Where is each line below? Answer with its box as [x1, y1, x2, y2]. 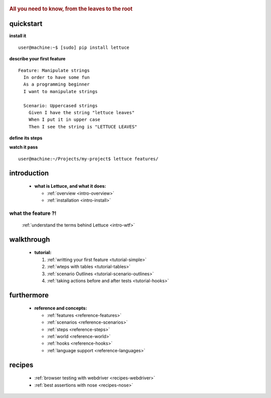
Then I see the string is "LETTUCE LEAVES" [28, 124, 138, 129]
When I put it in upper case [28, 117, 100, 123]
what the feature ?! [9, 209, 57, 216]
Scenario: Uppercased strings [23, 103, 98, 108]
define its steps [9, 135, 43, 141]
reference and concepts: [34, 305, 87, 311]
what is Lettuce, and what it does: [34, 183, 106, 189]
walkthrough [9, 235, 50, 244]
